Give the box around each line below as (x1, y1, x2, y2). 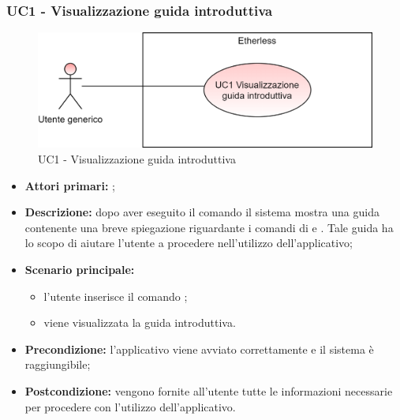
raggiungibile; (24, 356, 91, 373)
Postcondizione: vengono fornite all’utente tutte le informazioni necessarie (24, 382, 393, 399)
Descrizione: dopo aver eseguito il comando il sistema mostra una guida (24, 204, 379, 220)
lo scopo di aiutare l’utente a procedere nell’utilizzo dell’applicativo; (24, 234, 353, 251)
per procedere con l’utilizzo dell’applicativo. (24, 398, 236, 414)
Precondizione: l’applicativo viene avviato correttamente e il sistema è (24, 340, 374, 357)
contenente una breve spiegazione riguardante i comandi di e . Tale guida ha (24, 219, 394, 235)
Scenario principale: (24, 261, 135, 277)
